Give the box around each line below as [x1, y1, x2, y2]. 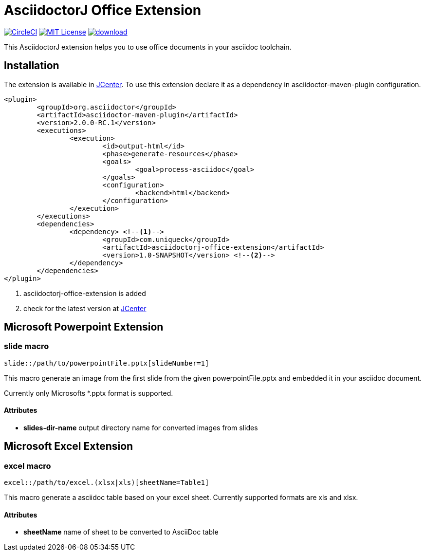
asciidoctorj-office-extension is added [23, 289, 146, 297]
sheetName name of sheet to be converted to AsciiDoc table [23, 528, 219, 536]
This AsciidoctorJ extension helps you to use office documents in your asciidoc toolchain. [4, 42, 292, 51]
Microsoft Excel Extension [4, 440, 133, 453]
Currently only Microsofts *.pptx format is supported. [4, 388, 173, 397]
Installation [4, 59, 59, 72]
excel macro [4, 461, 51, 471]
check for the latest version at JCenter [23, 304, 147, 313]
